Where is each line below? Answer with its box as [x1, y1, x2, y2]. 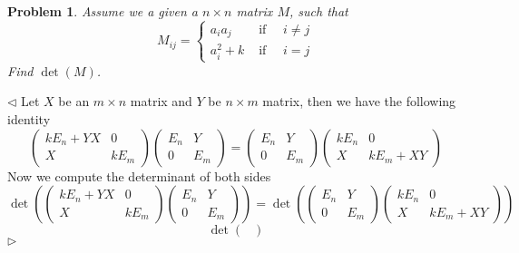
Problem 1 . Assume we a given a [7, 2, 199, 20]
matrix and [130, 92, 192, 111]
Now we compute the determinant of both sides [7, 166, 271, 185]
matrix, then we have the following [262, 92, 456, 111]
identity [7, 110, 51, 129]
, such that [289, 2, 348, 20]
